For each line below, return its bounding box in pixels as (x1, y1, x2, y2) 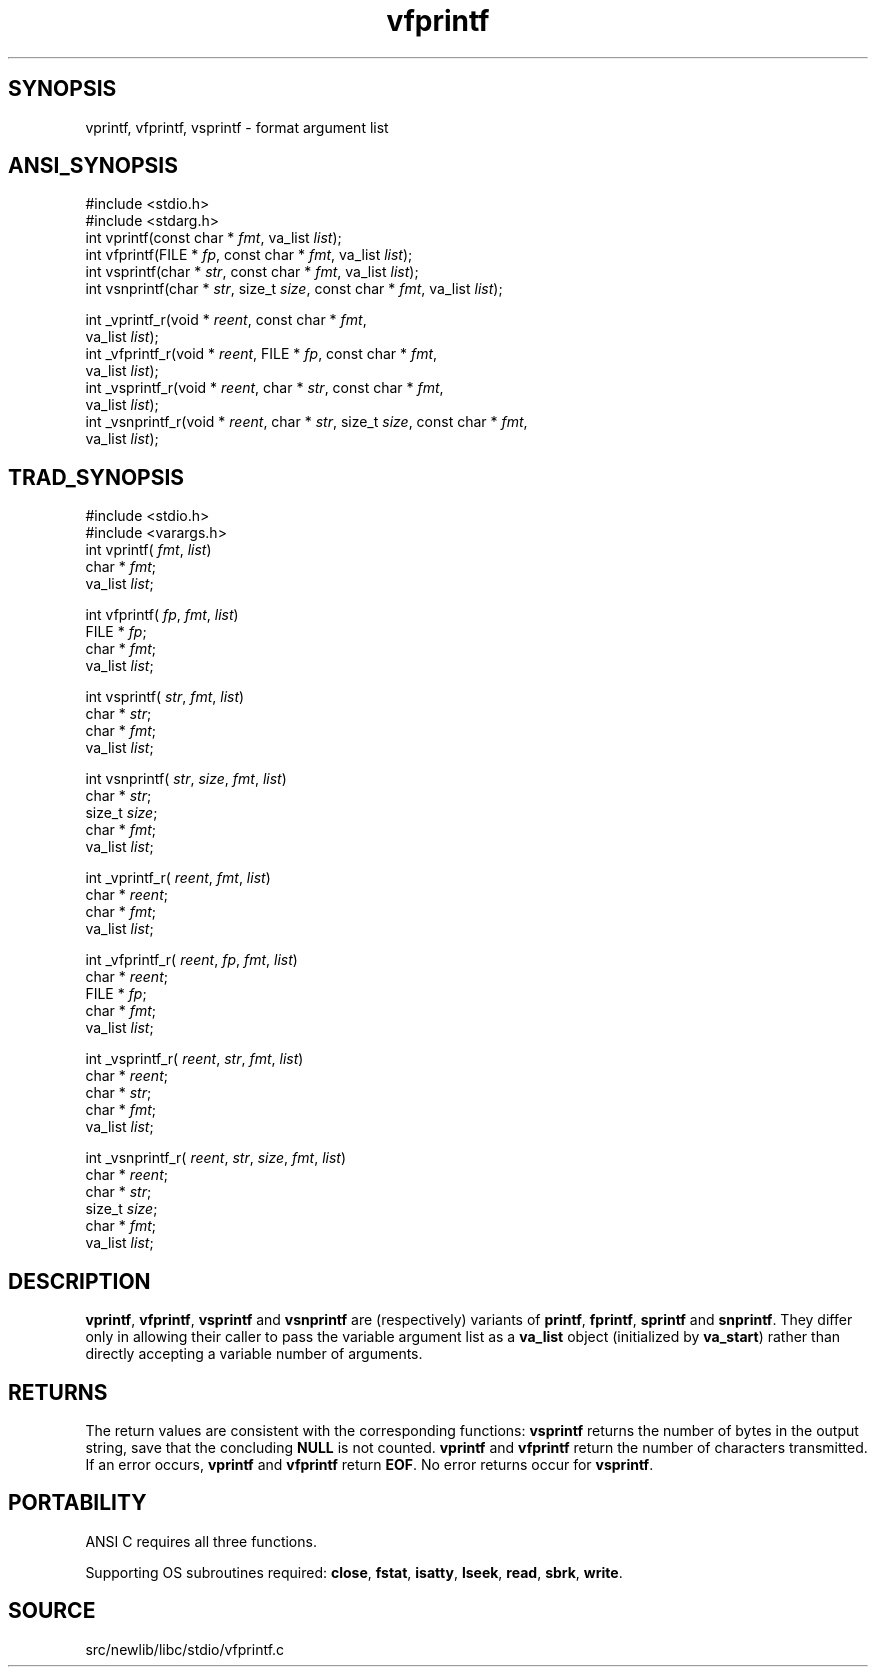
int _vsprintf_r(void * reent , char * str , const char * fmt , (85, 379, 444, 397)
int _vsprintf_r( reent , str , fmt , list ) (85, 1050, 304, 1068)
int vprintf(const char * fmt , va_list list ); (85, 229, 342, 247)
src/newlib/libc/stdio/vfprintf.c (85, 1640, 285, 1658)
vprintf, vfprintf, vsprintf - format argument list (85, 118, 389, 136)
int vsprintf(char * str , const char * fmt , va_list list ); (85, 263, 419, 281)
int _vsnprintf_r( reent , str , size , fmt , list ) (85, 1149, 347, 1167)
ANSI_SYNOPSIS (8, 153, 178, 179)
